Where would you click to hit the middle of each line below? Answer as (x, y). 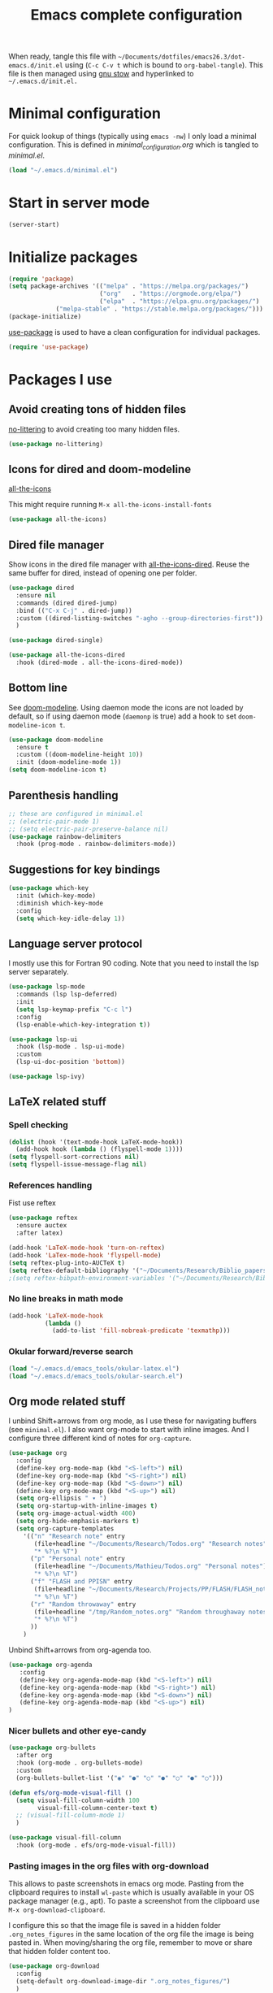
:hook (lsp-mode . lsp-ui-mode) (71, 1047)
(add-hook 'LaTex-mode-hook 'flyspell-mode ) (85, 1255)
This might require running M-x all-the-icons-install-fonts (110, 505)
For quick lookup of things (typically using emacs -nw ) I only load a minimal (133, 137)
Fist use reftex (32, 1203)
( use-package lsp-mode (47, 987)
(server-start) (34, 224)
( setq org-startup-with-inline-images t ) (87, 1506)
